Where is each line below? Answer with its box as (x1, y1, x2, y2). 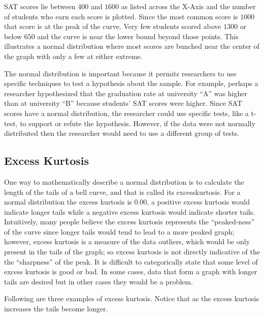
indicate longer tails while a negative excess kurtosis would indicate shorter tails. (4, 206, 255, 217)
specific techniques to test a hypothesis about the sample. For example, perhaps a (4, 78, 258, 89)
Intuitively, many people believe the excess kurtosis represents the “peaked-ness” (4, 216, 255, 227)
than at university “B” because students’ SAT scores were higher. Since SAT (4, 98, 242, 108)
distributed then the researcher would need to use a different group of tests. (4, 128, 239, 138)
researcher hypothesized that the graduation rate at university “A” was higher (4, 88, 247, 98)
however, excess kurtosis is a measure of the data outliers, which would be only (4, 236, 250, 247)
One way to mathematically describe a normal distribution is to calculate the (4, 176, 244, 187)
